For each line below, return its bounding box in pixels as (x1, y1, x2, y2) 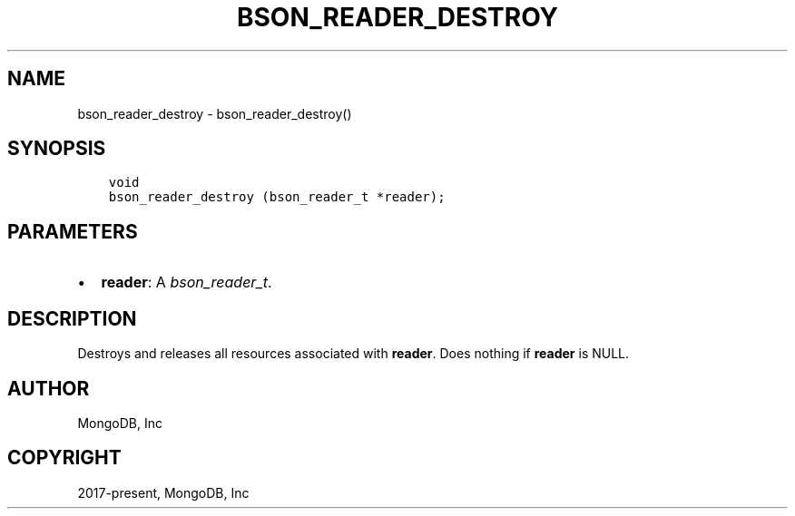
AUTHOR (7, 376, 90, 400)
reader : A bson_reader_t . (101, 273, 272, 292)
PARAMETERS (7, 219, 138, 243)
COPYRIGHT (7, 446, 122, 470)
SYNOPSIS (7, 137, 106, 161)
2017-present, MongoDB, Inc (77, 484, 250, 501)
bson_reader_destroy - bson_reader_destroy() (77, 105, 352, 122)
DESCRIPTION (7, 307, 137, 330)
